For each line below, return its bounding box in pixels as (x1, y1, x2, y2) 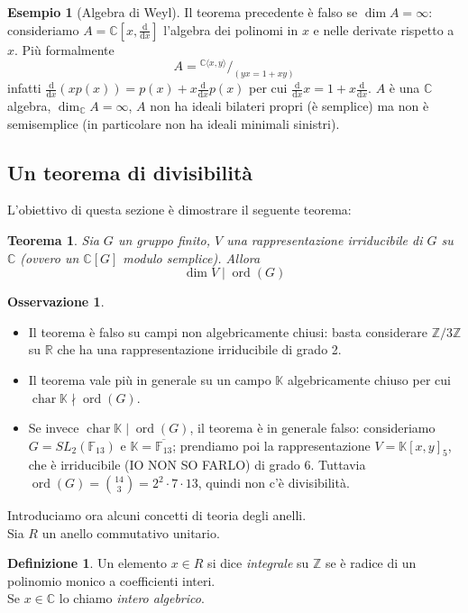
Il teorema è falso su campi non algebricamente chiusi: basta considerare (28, 322, 428, 341)
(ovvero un (20, 248, 79, 267)
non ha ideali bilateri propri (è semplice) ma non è (150, 96, 429, 114)
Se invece (28, 418, 79, 437)
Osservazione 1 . (7, 292, 105, 311)
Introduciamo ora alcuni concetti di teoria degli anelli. (7, 506, 307, 525)
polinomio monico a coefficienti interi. (7, 571, 216, 590)
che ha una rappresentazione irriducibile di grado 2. (57, 340, 342, 359)
